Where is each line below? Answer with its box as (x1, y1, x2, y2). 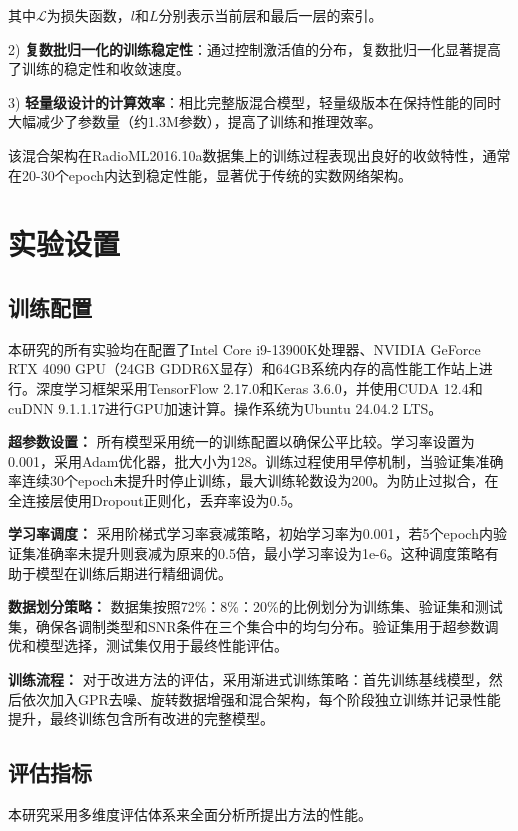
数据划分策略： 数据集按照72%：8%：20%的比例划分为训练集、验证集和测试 (8, 596, 503, 617)
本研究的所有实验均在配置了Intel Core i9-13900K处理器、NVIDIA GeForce (8, 338, 481, 359)
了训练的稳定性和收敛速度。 (8, 58, 190, 79)
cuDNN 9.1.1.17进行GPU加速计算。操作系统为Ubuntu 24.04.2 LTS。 (8, 397, 443, 418)
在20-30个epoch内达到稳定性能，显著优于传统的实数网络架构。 (8, 164, 413, 185)
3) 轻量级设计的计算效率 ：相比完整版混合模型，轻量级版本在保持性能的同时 (8, 91, 502, 112)
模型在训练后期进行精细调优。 (35, 562, 232, 583)
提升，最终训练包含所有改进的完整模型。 (8, 708, 274, 729)
